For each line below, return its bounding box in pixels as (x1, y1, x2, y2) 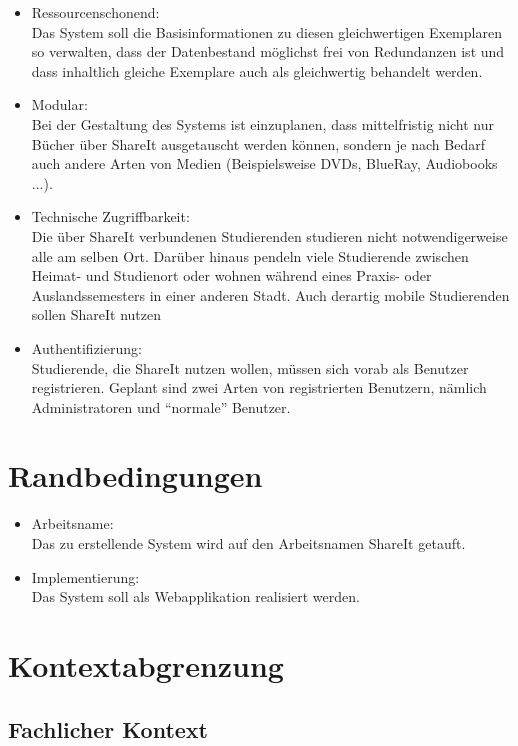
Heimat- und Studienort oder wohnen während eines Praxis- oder (31, 265, 432, 286)
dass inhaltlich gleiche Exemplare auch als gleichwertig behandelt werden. (31, 60, 483, 81)
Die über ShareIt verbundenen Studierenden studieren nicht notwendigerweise (31, 225, 508, 246)
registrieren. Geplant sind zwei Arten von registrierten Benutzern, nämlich (31, 377, 487, 398)
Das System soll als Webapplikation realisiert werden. (31, 586, 360, 607)
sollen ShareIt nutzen (31, 304, 162, 325)
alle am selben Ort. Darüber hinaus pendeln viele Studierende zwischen (31, 245, 469, 266)
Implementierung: (31, 566, 140, 587)
